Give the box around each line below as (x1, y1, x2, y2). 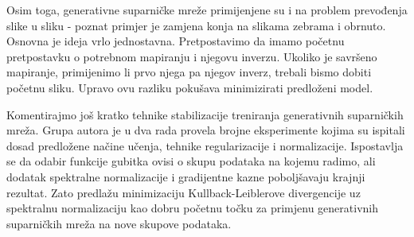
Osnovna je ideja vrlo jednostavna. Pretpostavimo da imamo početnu (6, 33, 345, 49)
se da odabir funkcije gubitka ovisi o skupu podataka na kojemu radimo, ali (6, 153, 376, 169)
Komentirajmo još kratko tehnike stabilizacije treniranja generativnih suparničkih (6, 106, 404, 122)
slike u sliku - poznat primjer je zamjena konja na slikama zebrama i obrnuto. (6, 17, 386, 33)
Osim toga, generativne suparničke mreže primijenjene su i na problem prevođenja (6, 2, 408, 17)
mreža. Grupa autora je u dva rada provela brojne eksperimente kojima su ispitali (6, 122, 405, 138)
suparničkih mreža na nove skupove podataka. (6, 215, 232, 231)
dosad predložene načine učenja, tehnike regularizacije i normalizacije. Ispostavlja (6, 137, 404, 153)
